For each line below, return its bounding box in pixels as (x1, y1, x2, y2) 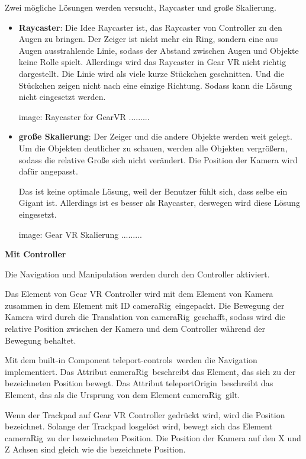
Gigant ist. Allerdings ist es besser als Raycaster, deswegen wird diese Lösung (18, 196, 300, 209)
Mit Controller (5, 248, 66, 260)
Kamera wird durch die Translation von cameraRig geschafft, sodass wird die (5, 311, 286, 323)
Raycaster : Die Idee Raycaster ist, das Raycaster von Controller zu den (18, 21, 282, 33)
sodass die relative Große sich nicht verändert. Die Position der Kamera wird (18, 153, 298, 166)
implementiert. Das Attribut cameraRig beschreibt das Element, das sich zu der (5, 365, 296, 377)
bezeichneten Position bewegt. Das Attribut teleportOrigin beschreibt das (5, 377, 273, 389)
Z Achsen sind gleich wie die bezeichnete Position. (5, 443, 186, 455)
